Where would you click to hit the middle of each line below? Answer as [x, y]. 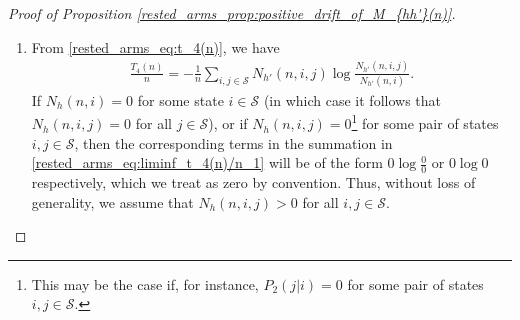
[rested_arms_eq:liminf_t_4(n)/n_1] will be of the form [207, 162]
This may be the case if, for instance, [145, 283]
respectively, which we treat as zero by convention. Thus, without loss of [253, 182]
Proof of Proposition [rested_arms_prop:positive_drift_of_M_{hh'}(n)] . [232, 13]
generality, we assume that [112, 201]
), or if [228, 123]
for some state [180, 99]
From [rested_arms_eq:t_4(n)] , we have [155, 46]
